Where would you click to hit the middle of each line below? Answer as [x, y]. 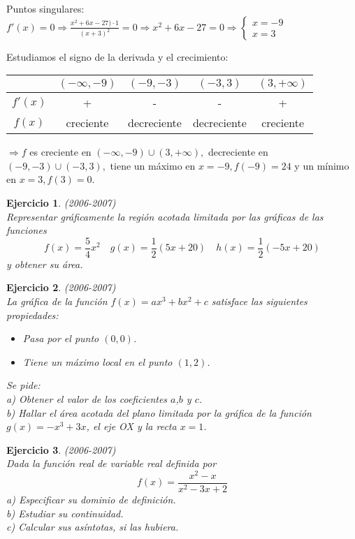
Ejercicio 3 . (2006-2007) [61, 449]
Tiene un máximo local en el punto [97, 361]
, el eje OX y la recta [131, 426]
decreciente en [238, 152]
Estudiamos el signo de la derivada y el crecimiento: [117, 56]
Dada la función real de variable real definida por [111, 463]
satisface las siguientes [259, 301]
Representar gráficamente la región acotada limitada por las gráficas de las [165, 216]
